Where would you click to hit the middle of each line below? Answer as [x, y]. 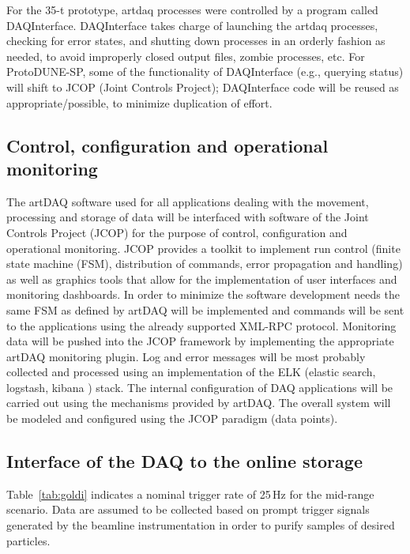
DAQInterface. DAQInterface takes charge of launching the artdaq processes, [192, 25]
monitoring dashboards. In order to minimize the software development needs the [203, 294]
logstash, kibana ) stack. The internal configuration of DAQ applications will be [200, 387]
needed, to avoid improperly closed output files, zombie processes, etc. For [186, 56]
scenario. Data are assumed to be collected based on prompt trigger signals [188, 509]
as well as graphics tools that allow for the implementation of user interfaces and [202, 279]
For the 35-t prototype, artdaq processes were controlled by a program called [192, 9]
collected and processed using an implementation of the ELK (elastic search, [191, 372]
